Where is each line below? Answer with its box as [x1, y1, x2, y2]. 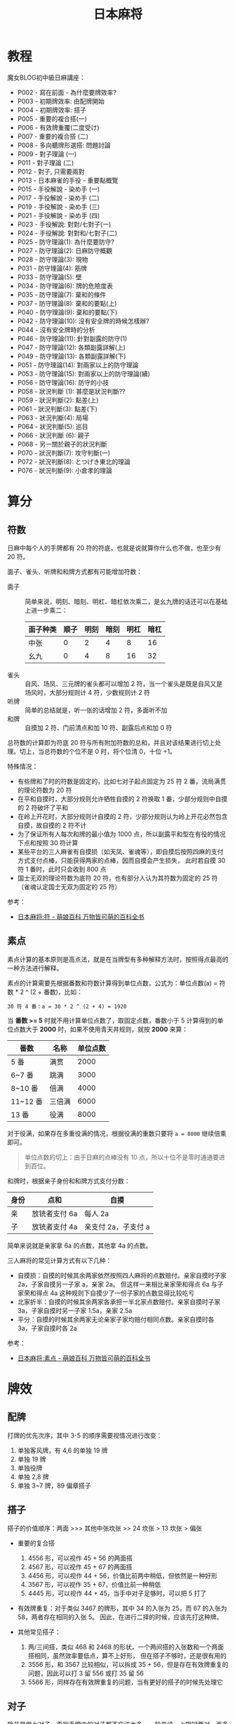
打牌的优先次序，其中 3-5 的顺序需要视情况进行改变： [7, 1431, 163, 1439]
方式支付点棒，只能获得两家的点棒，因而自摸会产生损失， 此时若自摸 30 [17, 856, 226, 864]
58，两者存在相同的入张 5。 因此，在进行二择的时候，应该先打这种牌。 [17, 1612, 223, 1621]
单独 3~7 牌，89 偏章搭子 [17, 1481, 91, 1490]
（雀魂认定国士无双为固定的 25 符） [17, 882, 121, 890]
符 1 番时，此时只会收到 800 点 [17, 864, 107, 873]
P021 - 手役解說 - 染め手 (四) [17, 211, 100, 219]
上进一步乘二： [25, 606, 68, 614]
